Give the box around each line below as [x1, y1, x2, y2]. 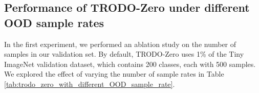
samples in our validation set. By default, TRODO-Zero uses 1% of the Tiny [4, 49, 244, 59]
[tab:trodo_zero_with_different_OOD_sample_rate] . [4, 78, 175, 89]
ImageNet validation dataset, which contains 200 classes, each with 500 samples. [4, 58, 256, 69]
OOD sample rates [4, 14, 104, 30]
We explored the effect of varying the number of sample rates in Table [4, 68, 224, 79]
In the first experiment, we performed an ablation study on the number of [4, 38, 236, 49]
